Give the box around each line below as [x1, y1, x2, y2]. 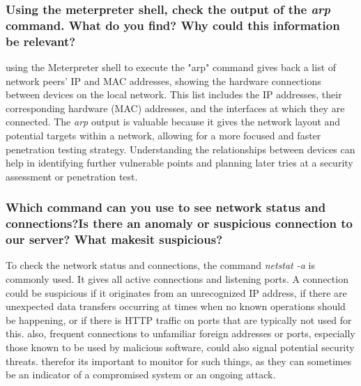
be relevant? [6, 32, 76, 49]
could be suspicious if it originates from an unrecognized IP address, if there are [6, 285, 347, 300]
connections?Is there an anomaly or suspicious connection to [6, 215, 353, 232]
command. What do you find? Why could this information [6, 16, 340, 33]
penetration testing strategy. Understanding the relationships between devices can [6, 141, 355, 156]
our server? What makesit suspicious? [6, 231, 223, 248]
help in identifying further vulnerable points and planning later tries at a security [6, 155, 353, 170]
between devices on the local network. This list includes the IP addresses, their [6, 87, 342, 102]
